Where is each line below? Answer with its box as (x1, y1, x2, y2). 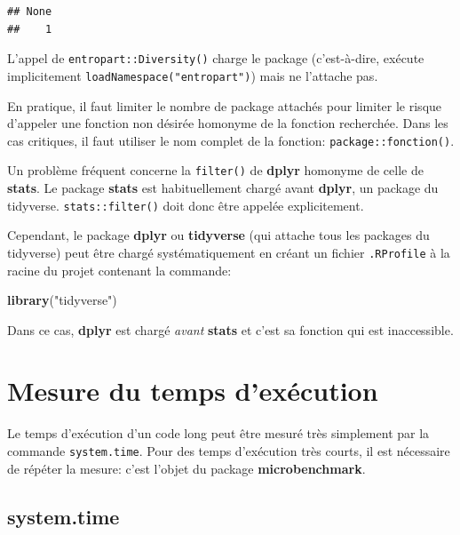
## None (7, 5, 52, 18)
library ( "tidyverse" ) (7, 291, 117, 309)
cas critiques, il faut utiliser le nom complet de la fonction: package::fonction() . (7, 131, 455, 149)
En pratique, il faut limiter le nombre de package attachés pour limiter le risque (7, 96, 442, 115)
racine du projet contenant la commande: (7, 260, 232, 279)
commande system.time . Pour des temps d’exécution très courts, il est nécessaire (7, 442, 450, 459)
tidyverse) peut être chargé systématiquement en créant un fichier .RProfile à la (7, 243, 450, 261)
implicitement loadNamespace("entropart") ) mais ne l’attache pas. (7, 66, 378, 84)
